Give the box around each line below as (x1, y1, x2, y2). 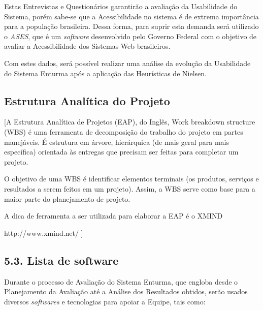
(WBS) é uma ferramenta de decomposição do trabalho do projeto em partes (4, 126, 243, 137)
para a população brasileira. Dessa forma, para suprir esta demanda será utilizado (4, 21, 259, 32)
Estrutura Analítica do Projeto (4, 92, 170, 108)
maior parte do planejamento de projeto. (4, 193, 130, 204)
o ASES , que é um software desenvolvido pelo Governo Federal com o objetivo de (4, 30, 257, 41)
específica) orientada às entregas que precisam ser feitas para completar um (4, 146, 239, 157)
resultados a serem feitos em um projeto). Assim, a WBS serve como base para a (4, 183, 255, 194)
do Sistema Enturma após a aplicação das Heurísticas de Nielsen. (4, 68, 207, 78)
